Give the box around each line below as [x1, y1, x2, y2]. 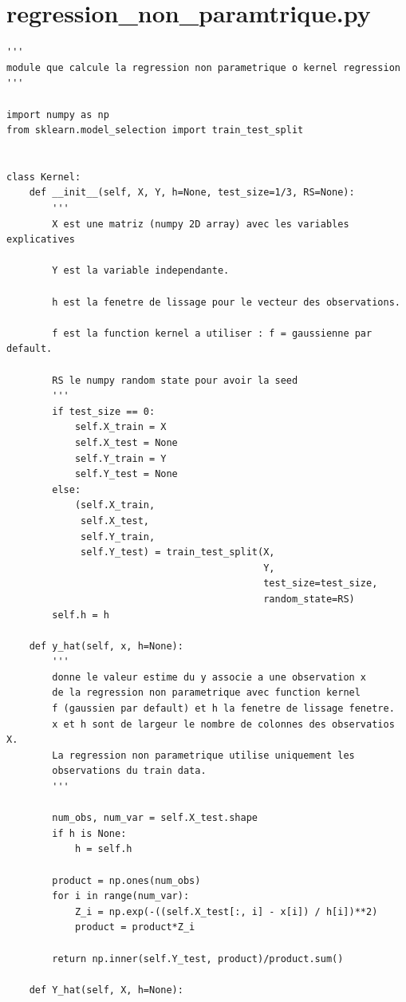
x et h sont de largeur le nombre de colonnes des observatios [52, 718, 395, 730]
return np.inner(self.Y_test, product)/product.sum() [52, 953, 344, 965]
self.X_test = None [74, 436, 178, 448]
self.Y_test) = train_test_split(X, [81, 546, 275, 558]
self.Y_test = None [74, 468, 178, 480]
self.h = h [52, 609, 109, 621]
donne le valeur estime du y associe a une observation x [52, 671, 367, 683]
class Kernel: [6, 171, 81, 183]
